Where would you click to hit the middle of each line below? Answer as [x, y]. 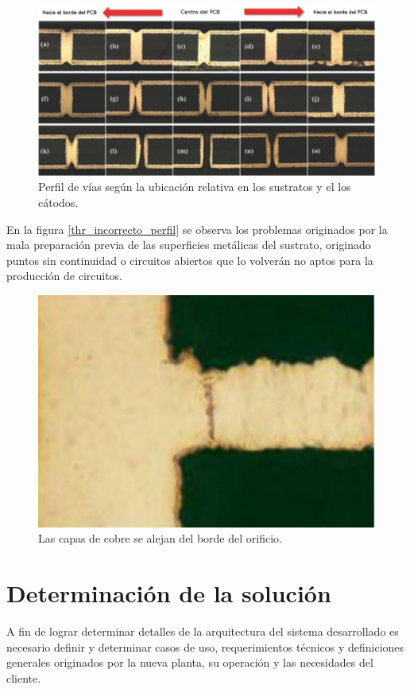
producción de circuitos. [65, 276]
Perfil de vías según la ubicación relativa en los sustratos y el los [195, 187]
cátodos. [58, 202]
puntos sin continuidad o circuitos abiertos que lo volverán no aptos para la [190, 260]
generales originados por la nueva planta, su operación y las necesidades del [190, 662]
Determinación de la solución [169, 593]
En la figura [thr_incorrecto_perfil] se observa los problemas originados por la [197, 229]
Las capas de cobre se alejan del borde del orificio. [160, 538]
